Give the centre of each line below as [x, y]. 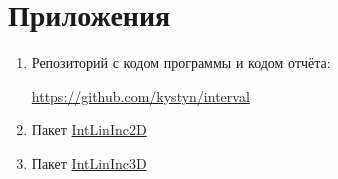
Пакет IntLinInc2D [89, 129]
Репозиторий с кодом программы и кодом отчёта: [181, 62]
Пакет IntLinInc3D [89, 162]
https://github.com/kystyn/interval [140, 95]
